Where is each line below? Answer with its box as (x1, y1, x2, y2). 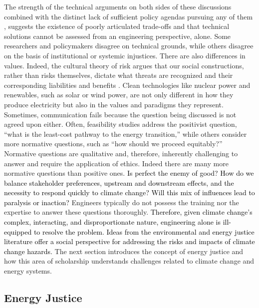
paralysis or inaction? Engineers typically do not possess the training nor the (4, 197, 239, 207)
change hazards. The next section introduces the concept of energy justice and (4, 246, 244, 256)
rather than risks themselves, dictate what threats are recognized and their (4, 70, 233, 80)
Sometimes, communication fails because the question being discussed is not (4, 109, 237, 119)
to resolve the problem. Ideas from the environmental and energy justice (33, 226, 255, 237)
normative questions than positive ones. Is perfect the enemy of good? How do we (4, 168, 254, 178)
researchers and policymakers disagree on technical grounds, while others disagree (4, 40, 254, 51)
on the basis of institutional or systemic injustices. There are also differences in (4, 50, 246, 60)
